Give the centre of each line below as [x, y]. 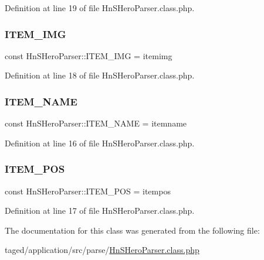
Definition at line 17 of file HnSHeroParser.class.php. [100, 211]
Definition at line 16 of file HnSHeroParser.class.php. [100, 143]
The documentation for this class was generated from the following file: [132, 230]
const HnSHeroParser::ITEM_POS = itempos [88, 191]
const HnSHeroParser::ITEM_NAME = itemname [96, 123]
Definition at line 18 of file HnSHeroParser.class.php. [100, 75]
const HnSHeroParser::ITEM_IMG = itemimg [89, 55]
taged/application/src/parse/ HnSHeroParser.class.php [102, 250]
